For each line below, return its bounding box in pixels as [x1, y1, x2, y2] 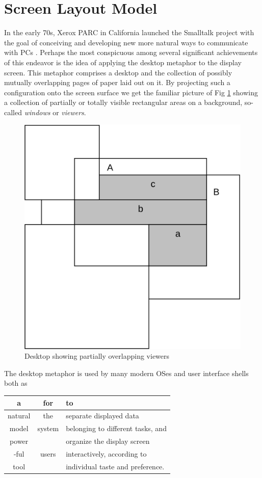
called [4, 107, 22, 117]
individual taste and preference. [66, 461, 165, 471]
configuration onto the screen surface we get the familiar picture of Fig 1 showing [4, 87, 258, 97]
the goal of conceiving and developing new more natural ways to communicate [4, 37, 248, 47]
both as [4, 378, 28, 388]
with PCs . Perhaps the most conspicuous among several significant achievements [4, 47, 258, 58]
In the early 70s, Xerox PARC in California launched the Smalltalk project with [4, 27, 254, 38]
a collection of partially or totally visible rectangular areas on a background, [4, 97, 243, 108]
